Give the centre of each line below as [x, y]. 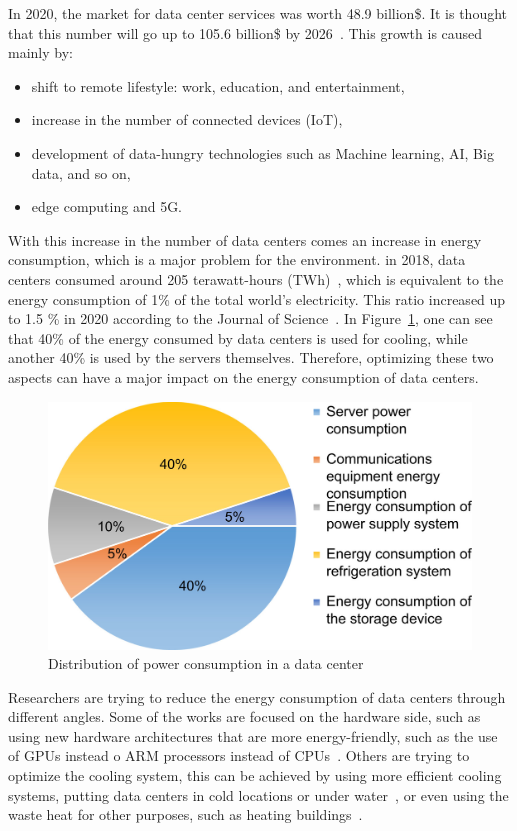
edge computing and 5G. [107, 206]
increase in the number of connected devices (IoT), [187, 119]
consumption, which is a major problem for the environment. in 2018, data [237, 259]
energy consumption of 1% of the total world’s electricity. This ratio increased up [257, 298]
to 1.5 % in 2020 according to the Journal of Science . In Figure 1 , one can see [250, 318]
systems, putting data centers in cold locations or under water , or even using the [258, 794]
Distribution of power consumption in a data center [206, 663]
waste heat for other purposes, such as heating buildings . [185, 814]
